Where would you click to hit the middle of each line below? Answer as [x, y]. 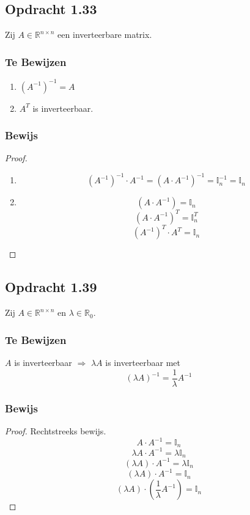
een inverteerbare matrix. [105, 35]
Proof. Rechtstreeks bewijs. [56, 430]
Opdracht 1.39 [51, 287]
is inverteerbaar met [143, 363]
